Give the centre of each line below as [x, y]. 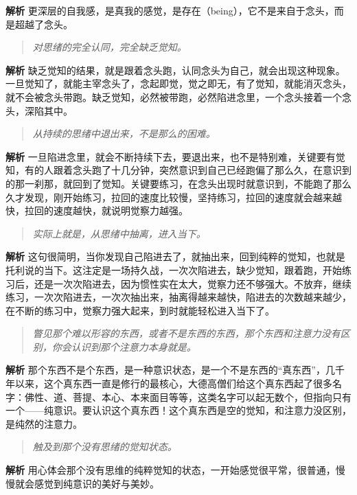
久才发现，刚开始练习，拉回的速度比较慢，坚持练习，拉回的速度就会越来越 [174, 197]
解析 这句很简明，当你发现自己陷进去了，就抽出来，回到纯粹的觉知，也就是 [175, 256]
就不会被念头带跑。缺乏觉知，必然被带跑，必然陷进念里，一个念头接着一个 [174, 96]
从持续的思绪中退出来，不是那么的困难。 [124, 134]
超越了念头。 [44, 24]
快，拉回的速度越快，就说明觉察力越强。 [97, 210]
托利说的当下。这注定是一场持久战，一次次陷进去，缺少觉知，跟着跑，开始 [174, 269]
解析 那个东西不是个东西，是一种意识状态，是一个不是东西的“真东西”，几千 [175, 370]
